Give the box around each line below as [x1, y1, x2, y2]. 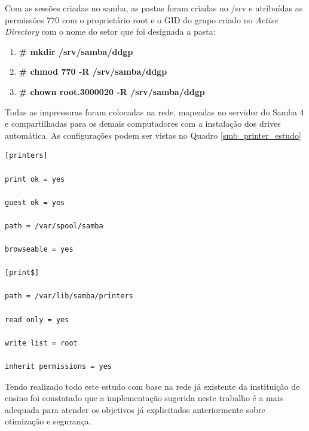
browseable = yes [5, 245, 74, 254]
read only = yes [5, 315, 69, 324]
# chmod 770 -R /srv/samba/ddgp [19, 65, 167, 78]
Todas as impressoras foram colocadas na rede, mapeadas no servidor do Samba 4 [5, 105, 304, 118]
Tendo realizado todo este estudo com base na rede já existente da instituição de [5, 380, 300, 392]
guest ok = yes [5, 198, 65, 207]
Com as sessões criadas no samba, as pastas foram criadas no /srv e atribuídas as [5, 2, 303, 14]
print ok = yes [5, 175, 65, 184]
